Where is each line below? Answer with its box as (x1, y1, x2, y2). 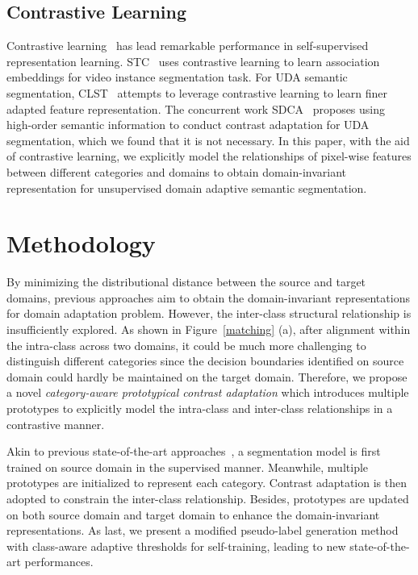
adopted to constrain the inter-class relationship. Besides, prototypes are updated (6, 490, 409, 506)
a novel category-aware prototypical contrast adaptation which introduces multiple (6, 384, 409, 401)
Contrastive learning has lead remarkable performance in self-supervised (6, 37, 369, 54)
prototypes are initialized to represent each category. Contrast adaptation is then (6, 474, 407, 491)
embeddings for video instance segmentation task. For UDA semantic (6, 69, 348, 85)
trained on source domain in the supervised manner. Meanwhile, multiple (6, 458, 369, 475)
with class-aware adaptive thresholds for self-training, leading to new (6, 537, 346, 554)
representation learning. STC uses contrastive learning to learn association (6, 52, 380, 69)
